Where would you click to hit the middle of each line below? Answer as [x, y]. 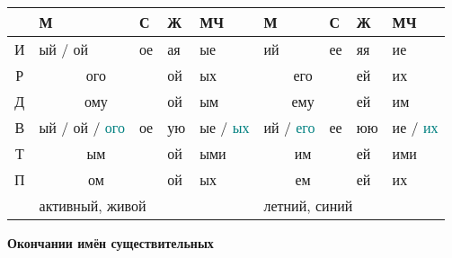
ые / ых [225, 127]
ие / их [415, 127]
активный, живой [93, 205]
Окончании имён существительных [111, 243]
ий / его [289, 127]
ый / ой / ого [82, 127]
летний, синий [308, 205]
